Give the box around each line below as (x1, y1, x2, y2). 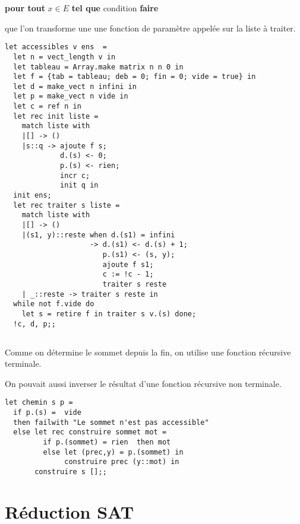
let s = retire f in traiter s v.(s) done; (21, 309, 197, 318)
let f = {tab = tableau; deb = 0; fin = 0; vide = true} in (13, 72, 256, 81)
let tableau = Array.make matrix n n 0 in (13, 62, 184, 71)
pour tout (5, 2, 45, 14)
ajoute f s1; (102, 260, 154, 269)
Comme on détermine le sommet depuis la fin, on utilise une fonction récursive (5, 345, 291, 358)
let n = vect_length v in (13, 52, 116, 61)
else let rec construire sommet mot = (13, 428, 167, 437)
